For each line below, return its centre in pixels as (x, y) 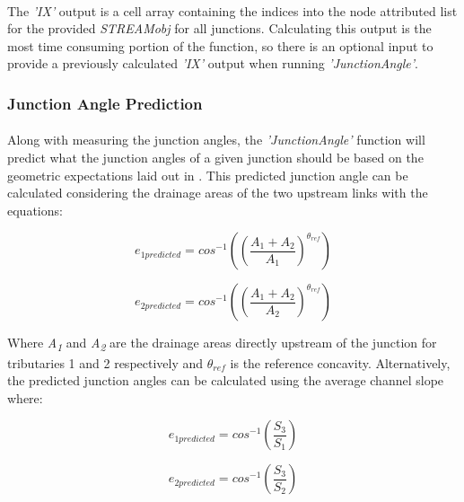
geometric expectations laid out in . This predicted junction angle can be (208, 175)
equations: (35, 210)
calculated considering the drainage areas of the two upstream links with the (218, 193)
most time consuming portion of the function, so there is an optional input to (220, 45)
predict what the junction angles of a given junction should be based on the (215, 157)
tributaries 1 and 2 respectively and (105, 362)
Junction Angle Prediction (105, 103)
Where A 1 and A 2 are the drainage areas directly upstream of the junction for (222, 344)
